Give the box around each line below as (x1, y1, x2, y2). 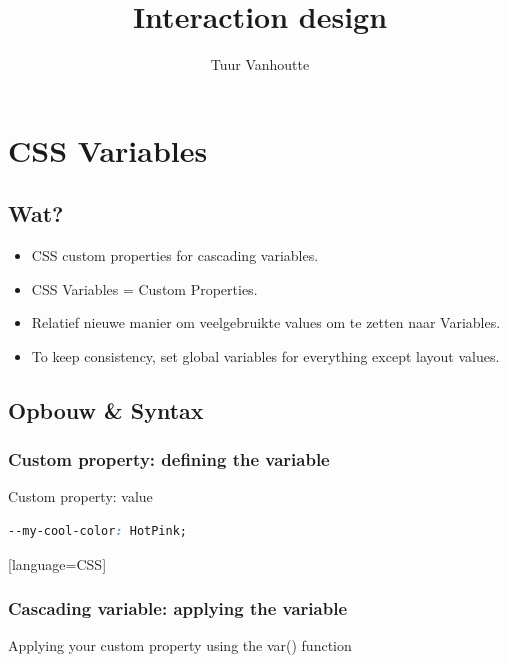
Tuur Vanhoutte (210, 54, 310, 75)
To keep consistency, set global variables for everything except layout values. (31, 345, 500, 366)
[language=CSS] (8, 553, 107, 574)
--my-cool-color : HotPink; (8, 524, 187, 539)
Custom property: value (8, 486, 153, 507)
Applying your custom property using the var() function (8, 635, 352, 656)
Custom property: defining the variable (8, 447, 330, 472)
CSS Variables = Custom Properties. (31, 278, 258, 299)
